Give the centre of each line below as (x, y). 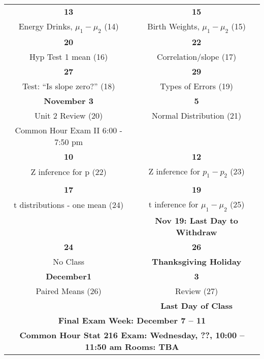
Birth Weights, (173, 26)
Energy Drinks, (45, 26)
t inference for (173, 204)
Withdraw (196, 232)
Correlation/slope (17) (197, 57)
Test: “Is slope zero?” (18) (69, 86)
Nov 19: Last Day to (197, 220)
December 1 (69, 276)
